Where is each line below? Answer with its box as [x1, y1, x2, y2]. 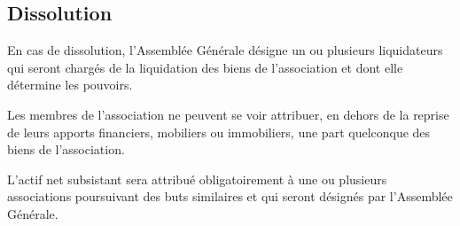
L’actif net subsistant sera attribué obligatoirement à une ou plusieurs [7, 169, 387, 188]
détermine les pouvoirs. [7, 75, 133, 94]
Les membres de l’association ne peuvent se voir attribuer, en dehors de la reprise [7, 105, 449, 123]
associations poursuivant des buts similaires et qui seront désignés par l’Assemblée [7, 187, 453, 206]
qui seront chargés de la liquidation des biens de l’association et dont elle [7, 58, 403, 76]
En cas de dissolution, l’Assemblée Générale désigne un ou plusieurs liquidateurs [7, 41, 443, 59]
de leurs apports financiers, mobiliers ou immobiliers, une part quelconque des [7, 122, 431, 141]
